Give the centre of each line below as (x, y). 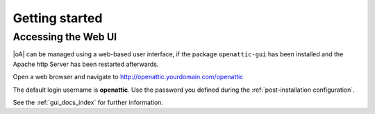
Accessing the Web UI (65, 37)
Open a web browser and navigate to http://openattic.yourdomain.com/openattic (128, 77)
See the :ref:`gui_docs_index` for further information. (88, 102)
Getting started (58, 18)
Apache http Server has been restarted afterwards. (86, 64)
